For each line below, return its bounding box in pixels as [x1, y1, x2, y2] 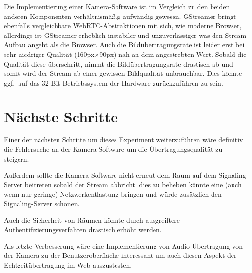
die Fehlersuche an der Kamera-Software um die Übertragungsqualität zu [4, 144, 223, 154]
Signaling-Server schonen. [4, 199, 80, 209]
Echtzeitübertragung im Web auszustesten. [4, 260, 132, 270]
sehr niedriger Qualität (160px [4, 49, 95, 59]
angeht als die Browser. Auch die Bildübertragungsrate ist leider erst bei [28, 39, 245, 50]
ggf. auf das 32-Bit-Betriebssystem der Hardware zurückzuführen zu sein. [4, 77, 223, 88]
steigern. [4, 153, 29, 164]
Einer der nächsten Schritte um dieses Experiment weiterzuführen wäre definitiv [4, 134, 243, 145]
